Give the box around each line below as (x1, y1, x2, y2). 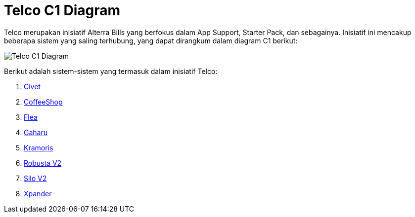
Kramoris (24, 143, 53, 152)
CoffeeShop (24, 97, 63, 106)
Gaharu (24, 128, 47, 137)
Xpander (24, 189, 52, 198)
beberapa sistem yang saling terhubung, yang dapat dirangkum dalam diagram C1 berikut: (4, 36, 298, 45)
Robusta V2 (24, 158, 62, 167)
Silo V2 (24, 174, 47, 182)
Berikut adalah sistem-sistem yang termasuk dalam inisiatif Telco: (4, 67, 218, 75)
